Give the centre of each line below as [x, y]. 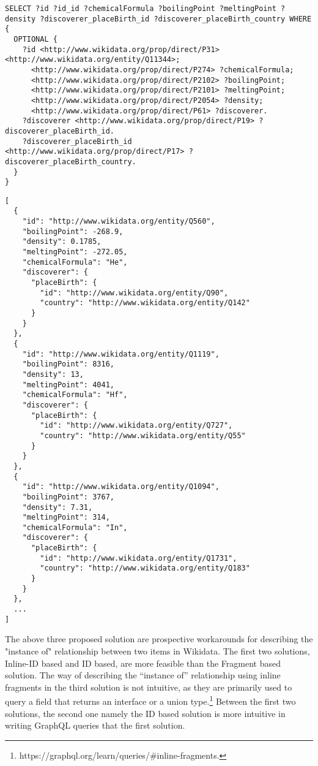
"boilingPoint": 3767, [68, 497]
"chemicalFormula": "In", [75, 527]
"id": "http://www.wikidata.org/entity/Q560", [119, 222]
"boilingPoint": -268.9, [73, 231]
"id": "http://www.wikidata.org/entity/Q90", [134, 293]
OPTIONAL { [35, 39]
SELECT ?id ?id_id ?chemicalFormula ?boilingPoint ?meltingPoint [141, 9]
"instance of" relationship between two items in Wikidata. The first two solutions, [157, 650]
